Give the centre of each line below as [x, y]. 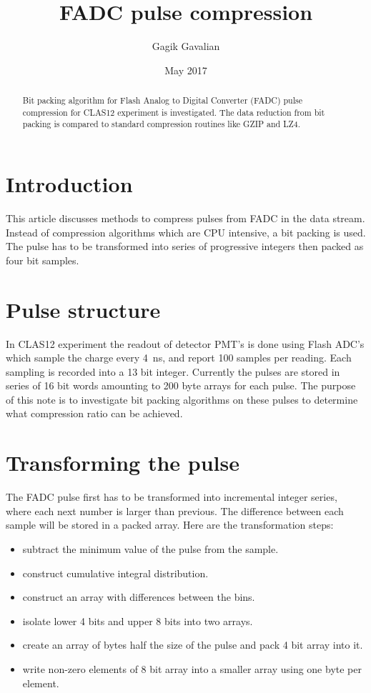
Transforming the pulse [123, 463]
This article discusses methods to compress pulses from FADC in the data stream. [185, 218]
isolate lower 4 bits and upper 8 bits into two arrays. [138, 620]
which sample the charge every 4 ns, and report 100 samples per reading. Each [179, 358]
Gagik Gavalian [186, 46]
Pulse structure [83, 309]
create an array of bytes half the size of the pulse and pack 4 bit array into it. [193, 645]
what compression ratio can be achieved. [94, 413]
